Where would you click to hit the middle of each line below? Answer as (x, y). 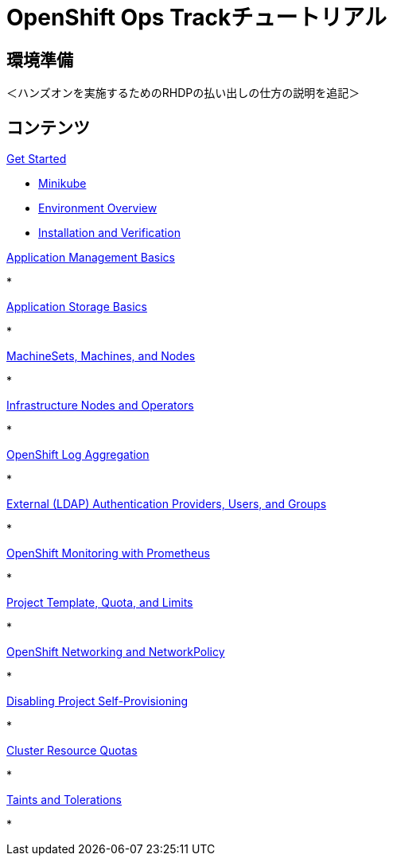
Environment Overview (98, 208)
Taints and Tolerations (64, 800)
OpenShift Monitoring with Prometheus (108, 553)
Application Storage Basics (77, 307)
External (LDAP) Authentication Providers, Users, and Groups (167, 504)
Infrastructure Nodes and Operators (100, 406)
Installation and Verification (109, 233)
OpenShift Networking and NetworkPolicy (116, 652)
